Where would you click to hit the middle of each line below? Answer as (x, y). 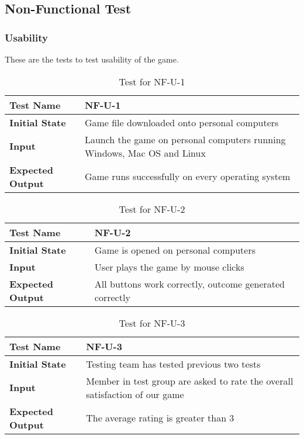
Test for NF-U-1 (152, 81)
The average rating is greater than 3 (160, 418)
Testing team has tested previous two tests (173, 364)
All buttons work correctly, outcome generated (190, 284)
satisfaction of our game (135, 394)
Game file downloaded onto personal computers (182, 122)
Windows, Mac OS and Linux (145, 153)
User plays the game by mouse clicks (169, 267)
